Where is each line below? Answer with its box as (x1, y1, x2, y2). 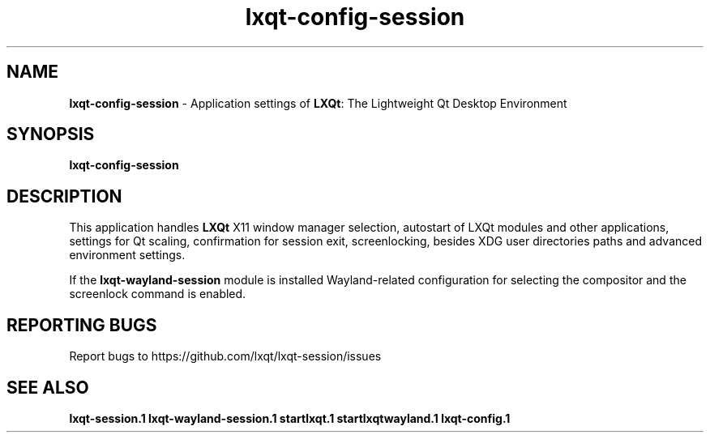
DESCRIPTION (6, 185, 122, 207)
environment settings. (69, 248, 186, 262)
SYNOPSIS (6, 124, 95, 145)
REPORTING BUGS (6, 314, 157, 335)
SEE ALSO (6, 377, 89, 398)
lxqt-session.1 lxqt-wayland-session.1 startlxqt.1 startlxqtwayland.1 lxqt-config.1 (69, 411, 511, 425)
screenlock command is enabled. (69, 287, 246, 301)
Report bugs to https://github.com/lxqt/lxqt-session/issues (69, 349, 382, 364)
